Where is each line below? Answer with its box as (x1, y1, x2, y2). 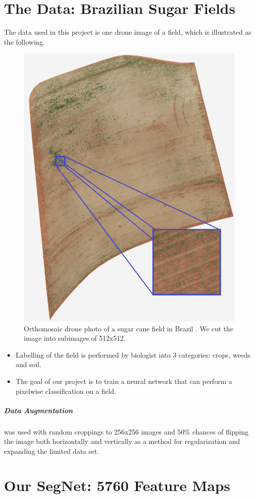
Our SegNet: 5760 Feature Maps (4, 475, 231, 495)
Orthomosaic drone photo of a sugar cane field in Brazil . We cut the (24, 323, 234, 333)
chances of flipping (192, 426, 249, 436)
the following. (4, 36, 45, 47)
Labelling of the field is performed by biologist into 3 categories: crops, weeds (15, 349, 251, 360)
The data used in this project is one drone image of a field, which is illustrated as (4, 27, 252, 37)
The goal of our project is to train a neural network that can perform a (15, 376, 232, 386)
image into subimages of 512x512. (24, 333, 126, 343)
